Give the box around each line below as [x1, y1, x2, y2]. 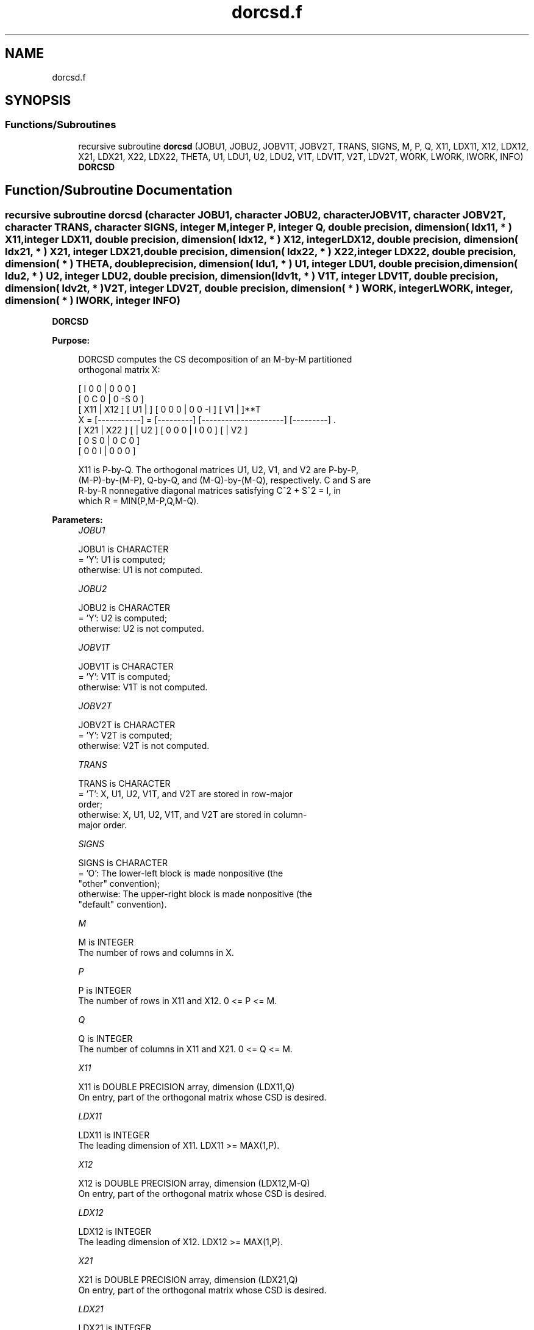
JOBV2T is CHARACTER [78, 720, 176, 731]
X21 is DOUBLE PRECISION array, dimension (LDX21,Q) [78, 1274, 298, 1285]
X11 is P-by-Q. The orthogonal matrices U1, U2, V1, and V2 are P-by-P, [78, 464, 359, 475]
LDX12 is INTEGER [78, 1226, 151, 1237]
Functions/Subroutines [5, 118, 116, 131]
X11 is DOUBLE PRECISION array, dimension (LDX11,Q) [78, 1082, 295, 1093]
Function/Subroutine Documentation [5, 183, 233, 198]
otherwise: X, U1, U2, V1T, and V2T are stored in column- [78, 809, 307, 820]
